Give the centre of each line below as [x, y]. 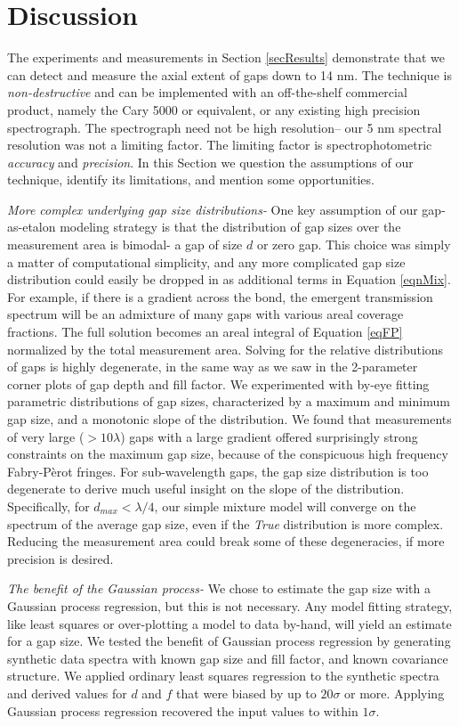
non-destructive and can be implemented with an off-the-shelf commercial [207, 92]
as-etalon [32, 227]
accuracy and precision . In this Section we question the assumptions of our [210, 162]
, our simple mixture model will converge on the [285, 506]
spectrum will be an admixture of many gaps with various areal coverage [205, 314]
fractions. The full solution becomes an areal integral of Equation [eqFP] [205, 332]
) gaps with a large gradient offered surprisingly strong [269, 436]
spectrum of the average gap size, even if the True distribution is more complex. [225, 523]
